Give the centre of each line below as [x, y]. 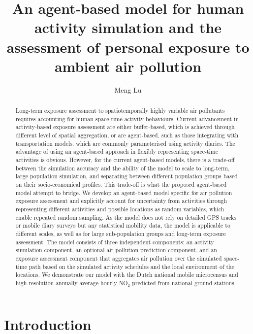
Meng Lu [128, 89]
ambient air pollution [128, 66]
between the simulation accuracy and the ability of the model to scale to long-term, [123, 168]
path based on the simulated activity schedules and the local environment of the [131, 266]
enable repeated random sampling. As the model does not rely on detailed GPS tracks [126, 217]
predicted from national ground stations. [184, 283]
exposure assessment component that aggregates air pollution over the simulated [119, 258]
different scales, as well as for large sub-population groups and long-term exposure [121, 233]
